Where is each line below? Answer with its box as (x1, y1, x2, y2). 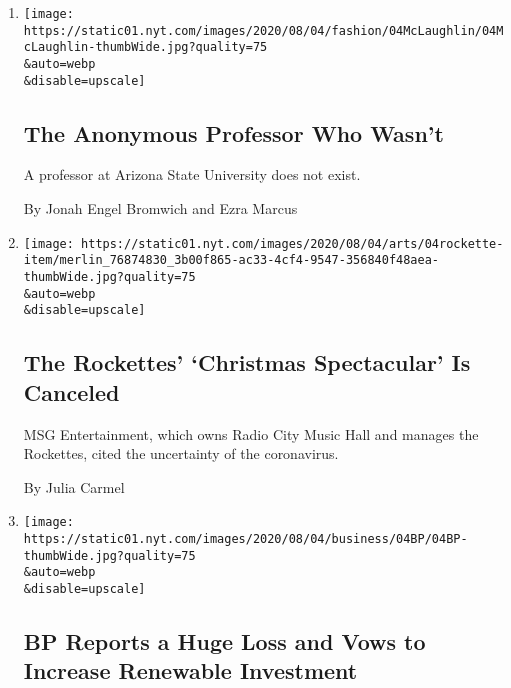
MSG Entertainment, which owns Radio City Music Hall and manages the (23, 423, 479, 444)
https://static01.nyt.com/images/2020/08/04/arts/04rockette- (81, 236, 504, 251)
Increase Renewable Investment (23, 655, 358, 686)
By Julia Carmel (23, 476, 125, 497)
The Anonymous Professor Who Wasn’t (23, 117, 444, 148)
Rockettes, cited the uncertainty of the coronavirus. (23, 443, 339, 464)
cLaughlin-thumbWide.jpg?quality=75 (23, 40, 268, 55)
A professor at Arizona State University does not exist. (23, 164, 361, 185)
